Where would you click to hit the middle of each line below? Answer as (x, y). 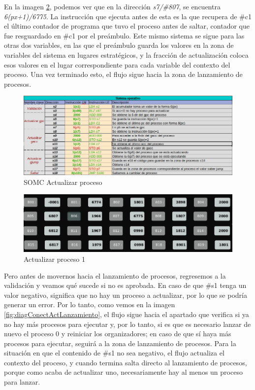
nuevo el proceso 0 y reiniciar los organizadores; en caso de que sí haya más (118, 334)
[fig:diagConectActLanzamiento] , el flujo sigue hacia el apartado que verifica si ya (127, 314)
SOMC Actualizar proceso (63, 182)
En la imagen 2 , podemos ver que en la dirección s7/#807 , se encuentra (112, 6)
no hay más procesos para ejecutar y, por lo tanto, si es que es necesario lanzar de (127, 324)
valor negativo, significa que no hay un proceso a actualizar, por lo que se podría (126, 295)
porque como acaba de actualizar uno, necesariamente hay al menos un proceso (123, 372)
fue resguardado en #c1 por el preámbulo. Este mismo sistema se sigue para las (124, 35)
